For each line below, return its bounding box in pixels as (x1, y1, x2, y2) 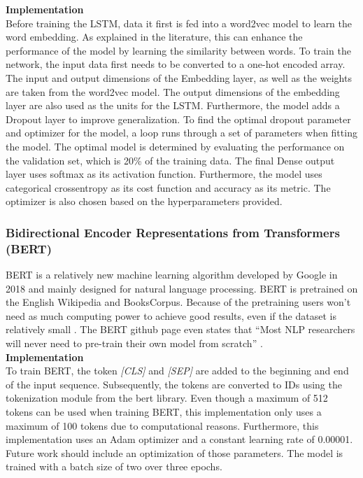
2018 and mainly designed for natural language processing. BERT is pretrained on (6, 281, 358, 295)
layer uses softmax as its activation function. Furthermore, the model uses (6, 167, 322, 181)
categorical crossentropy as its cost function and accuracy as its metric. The (6, 180, 331, 195)
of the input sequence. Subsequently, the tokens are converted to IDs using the (6, 377, 342, 391)
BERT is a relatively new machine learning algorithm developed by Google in (6, 267, 338, 282)
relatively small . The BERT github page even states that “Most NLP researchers (6, 322, 355, 337)
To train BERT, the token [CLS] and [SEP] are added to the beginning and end (6, 363, 349, 378)
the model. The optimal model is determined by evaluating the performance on (6, 139, 345, 153)
